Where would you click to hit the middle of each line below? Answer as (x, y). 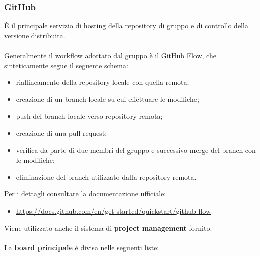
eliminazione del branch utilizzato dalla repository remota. (106, 176)
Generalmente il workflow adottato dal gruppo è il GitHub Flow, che (110, 55)
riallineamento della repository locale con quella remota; (103, 82)
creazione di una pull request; (61, 133)
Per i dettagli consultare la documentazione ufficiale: (85, 194)
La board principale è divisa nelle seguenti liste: (82, 247)
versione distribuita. (35, 35)
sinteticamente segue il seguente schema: (66, 65)
